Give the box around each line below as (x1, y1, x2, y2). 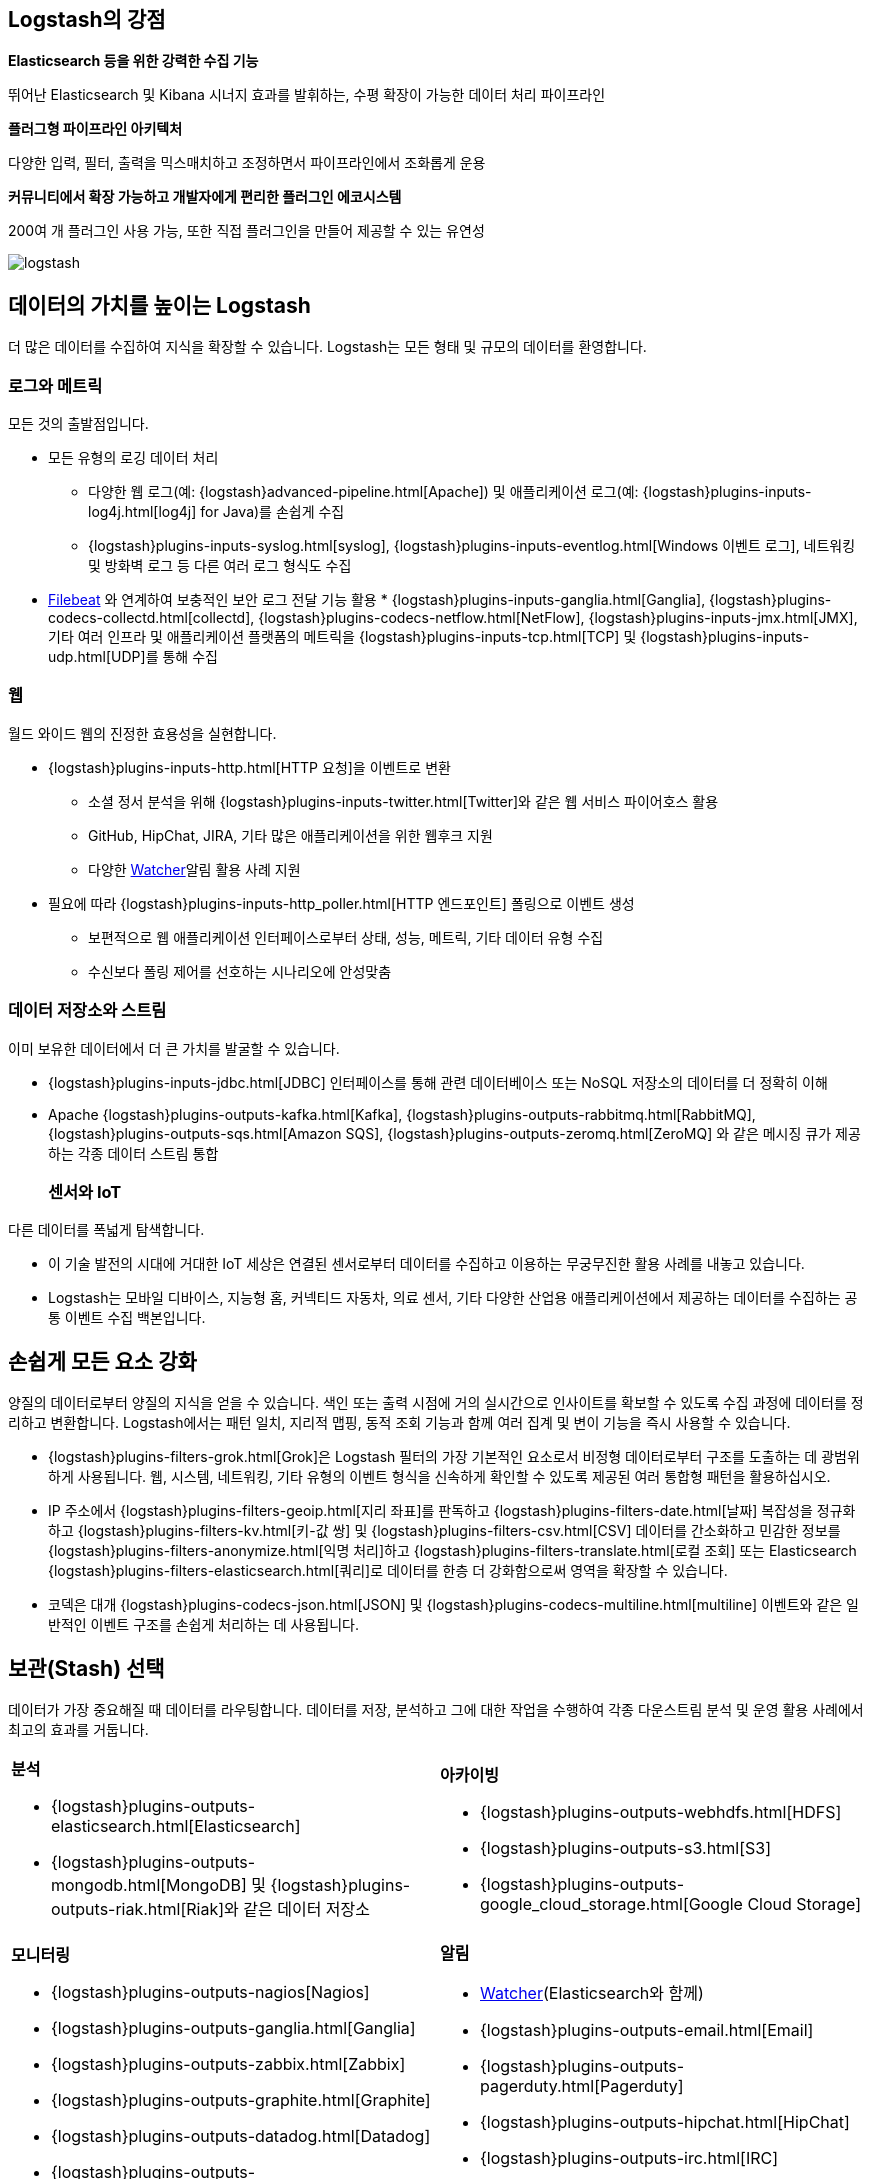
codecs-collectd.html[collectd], (48, 609, 255, 627)
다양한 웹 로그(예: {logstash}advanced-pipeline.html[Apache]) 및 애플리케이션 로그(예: (88, 483, 639, 501)
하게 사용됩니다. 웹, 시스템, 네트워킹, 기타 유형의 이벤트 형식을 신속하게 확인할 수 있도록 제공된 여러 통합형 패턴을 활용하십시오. (48, 1468, 831, 1486)
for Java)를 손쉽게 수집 (200, 503, 345, 521)
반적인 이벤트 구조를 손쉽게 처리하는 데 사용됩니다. (48, 1616, 360, 1634)
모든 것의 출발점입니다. (8, 415, 149, 433)
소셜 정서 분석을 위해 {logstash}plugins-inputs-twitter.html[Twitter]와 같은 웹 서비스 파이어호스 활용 (88, 792, 719, 810)
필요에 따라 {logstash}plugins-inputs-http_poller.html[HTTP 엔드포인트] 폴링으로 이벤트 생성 (48, 894, 635, 912)
